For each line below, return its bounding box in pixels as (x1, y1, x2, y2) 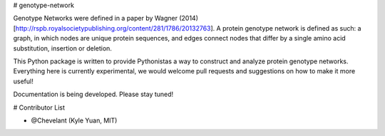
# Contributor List (13, 103, 66, 112)
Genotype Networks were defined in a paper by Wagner (13, 14, 178, 23)
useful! (13, 77, 34, 85)
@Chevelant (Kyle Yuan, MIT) (31, 116, 118, 125)
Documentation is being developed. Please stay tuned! (13, 90, 174, 99)
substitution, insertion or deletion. (13, 43, 112, 53)
